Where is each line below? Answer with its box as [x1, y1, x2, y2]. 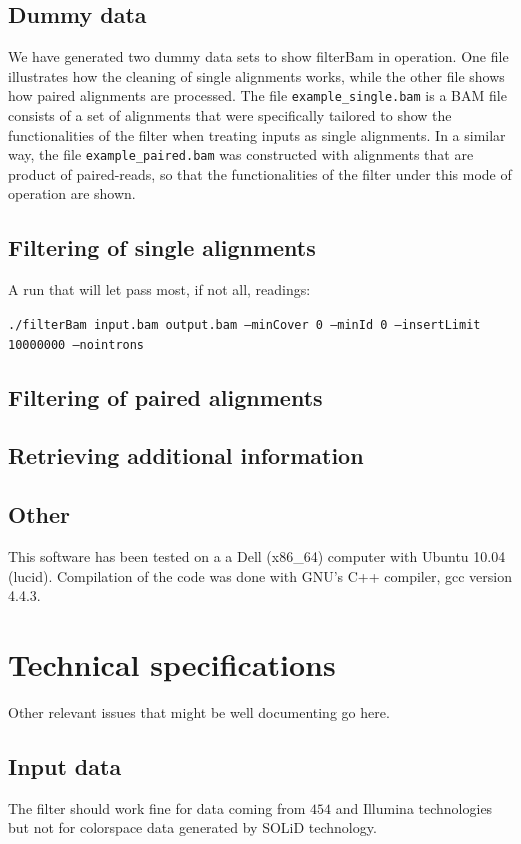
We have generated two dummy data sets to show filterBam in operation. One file [8, 46, 509, 67]
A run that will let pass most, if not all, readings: [8, 279, 311, 300]
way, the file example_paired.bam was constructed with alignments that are [8, 144, 474, 165]
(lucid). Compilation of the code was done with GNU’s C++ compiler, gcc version [8, 565, 512, 586]
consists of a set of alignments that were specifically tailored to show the [8, 105, 452, 126]
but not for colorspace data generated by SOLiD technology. [8, 817, 377, 838]
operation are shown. [8, 183, 136, 204]
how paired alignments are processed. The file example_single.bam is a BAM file [8, 85, 507, 106]
